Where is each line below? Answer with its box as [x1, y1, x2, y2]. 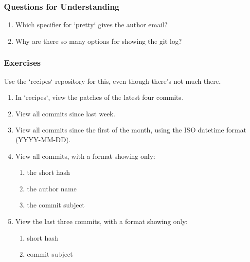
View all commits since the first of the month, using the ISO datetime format [15, 125, 247, 135]
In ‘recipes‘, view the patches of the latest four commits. [15, 92, 183, 102]
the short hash [27, 167, 70, 177]
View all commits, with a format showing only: [15, 150, 155, 161]
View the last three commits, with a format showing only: [15, 216, 188, 226]
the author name [27, 183, 77, 193]
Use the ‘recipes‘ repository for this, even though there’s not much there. [4, 75, 221, 86]
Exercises [4, 56, 41, 69]
